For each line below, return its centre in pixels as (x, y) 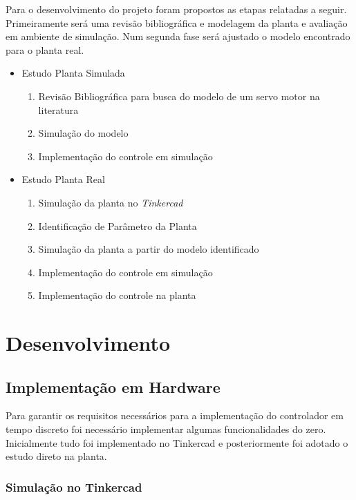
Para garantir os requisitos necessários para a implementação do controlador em (175, 415)
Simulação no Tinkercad (74, 487)
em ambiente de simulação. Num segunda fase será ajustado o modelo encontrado (178, 36)
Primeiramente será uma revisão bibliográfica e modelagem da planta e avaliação (177, 22)
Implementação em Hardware (113, 386)
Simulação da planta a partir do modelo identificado (149, 249)
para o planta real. (45, 49)
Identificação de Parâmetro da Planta (118, 225)
